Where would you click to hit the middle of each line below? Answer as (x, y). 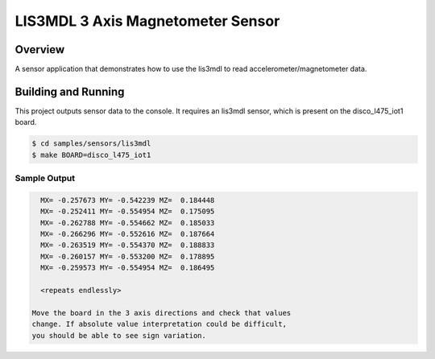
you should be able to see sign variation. (119, 335)
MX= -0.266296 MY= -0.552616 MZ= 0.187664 (128, 234)
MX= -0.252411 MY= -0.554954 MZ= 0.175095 (128, 212)
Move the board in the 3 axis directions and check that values (162, 313)
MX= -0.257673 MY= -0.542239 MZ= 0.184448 (128, 200)
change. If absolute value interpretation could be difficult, (159, 324)
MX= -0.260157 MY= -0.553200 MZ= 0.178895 (128, 256)
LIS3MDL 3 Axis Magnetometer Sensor (147, 21)
